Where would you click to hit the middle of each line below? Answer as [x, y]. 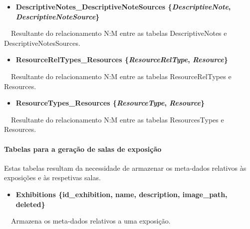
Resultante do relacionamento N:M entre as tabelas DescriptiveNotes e [119, 33]
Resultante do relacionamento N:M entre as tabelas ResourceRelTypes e [121, 76]
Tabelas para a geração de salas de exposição [83, 149]
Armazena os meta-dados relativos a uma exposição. [91, 221]
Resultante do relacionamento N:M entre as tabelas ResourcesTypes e [117, 119]
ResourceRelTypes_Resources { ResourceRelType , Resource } [122, 59]
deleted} [30, 204]
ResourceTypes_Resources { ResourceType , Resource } [110, 103]
